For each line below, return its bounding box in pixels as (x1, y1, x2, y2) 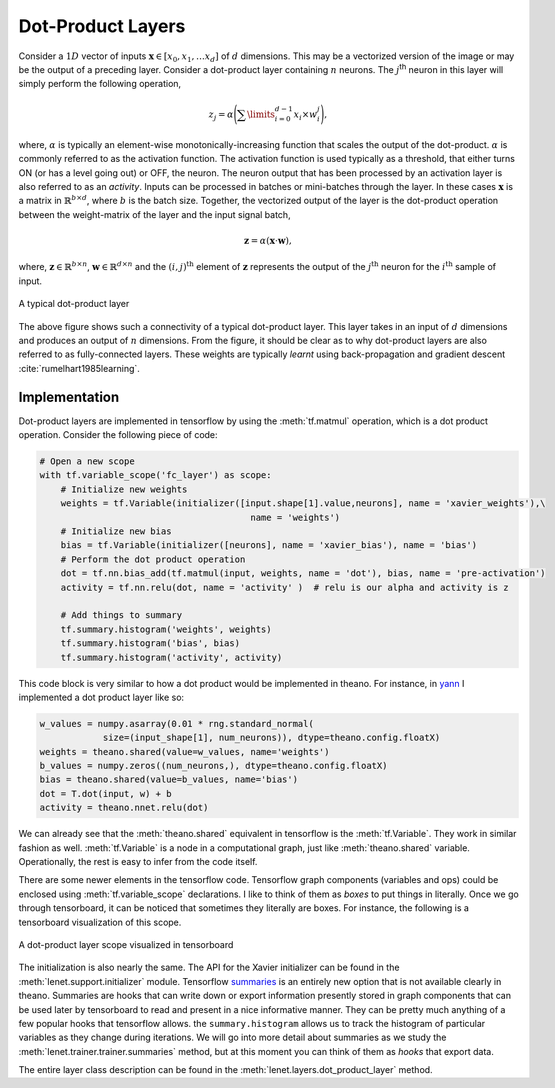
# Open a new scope (39, 456, 135, 467)
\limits (246, 108, 275, 120)
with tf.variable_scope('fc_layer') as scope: (39, 470, 272, 481)
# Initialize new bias (60, 526, 172, 537)
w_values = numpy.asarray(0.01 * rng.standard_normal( (39, 718, 314, 729)
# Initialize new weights (60, 483, 188, 495)
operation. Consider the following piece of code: (18, 429, 219, 441)
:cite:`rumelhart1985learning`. (18, 362, 140, 374)
